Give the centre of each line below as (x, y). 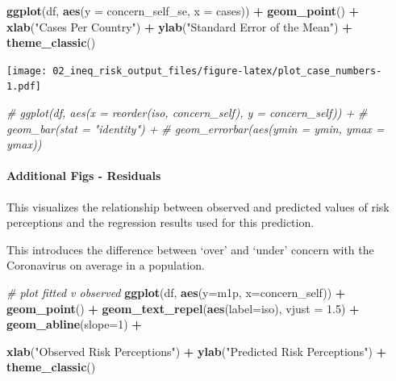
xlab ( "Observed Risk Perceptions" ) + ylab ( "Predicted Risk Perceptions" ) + (197, 351)
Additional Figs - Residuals (84, 176)
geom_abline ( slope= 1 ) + (74, 324)
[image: (27, 71)
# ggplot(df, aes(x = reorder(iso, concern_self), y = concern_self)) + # (187, 113)
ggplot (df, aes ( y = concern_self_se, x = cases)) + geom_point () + (183, 10)
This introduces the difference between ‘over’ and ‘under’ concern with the (190, 249)
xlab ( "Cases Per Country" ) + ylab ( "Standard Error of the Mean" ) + (179, 26)
